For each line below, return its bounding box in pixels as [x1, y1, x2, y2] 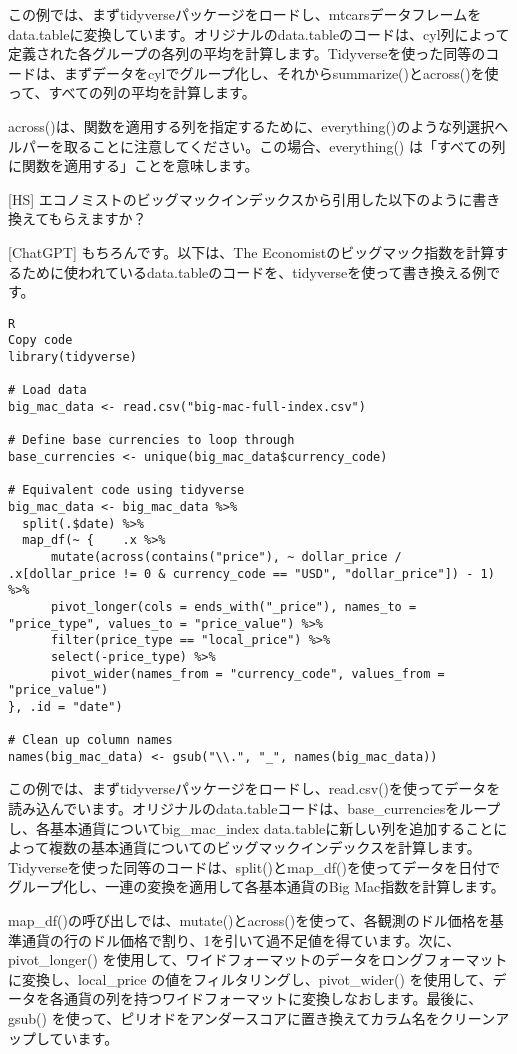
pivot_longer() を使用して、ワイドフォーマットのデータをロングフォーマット [8, 949, 508, 970]
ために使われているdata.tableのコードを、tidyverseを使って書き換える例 [21, 261, 487, 282]
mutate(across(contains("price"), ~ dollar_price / [50, 549, 402, 564]
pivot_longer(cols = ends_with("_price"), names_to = [50, 599, 417, 614]
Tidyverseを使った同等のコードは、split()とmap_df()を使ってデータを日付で [8, 856, 501, 877]
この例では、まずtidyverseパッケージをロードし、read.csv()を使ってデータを [8, 778, 501, 799]
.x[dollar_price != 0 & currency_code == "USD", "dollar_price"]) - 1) [8, 566, 495, 581]
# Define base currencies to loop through [8, 433, 295, 448]
